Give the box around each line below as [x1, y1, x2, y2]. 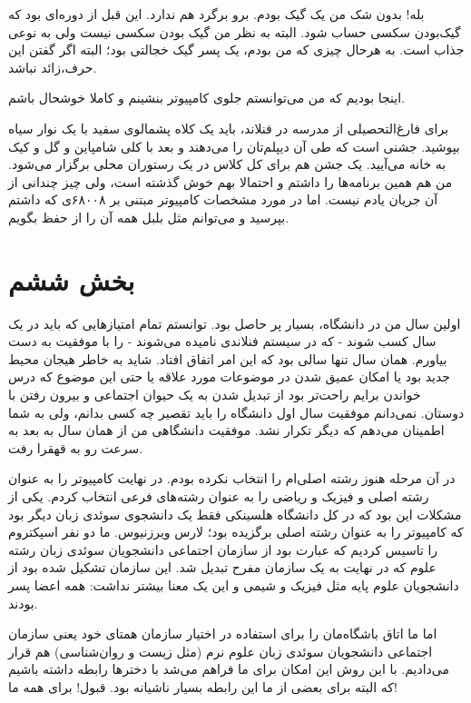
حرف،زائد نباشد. [8, 57, 97, 76]
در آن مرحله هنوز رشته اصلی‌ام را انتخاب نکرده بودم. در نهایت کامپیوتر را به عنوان [8, 469, 456, 488]
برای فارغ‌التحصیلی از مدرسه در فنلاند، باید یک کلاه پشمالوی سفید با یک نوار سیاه [8, 118, 449, 137]
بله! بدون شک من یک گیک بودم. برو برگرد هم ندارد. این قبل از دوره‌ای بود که [8, 5, 425, 23]
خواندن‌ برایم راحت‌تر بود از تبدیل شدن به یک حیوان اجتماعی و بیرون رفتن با [8, 385, 421, 404]
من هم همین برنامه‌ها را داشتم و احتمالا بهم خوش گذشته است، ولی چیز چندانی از [8, 172, 453, 191]
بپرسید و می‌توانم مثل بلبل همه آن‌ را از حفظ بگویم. [8, 207, 289, 226]
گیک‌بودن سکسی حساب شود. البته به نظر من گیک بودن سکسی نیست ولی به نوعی [8, 22, 461, 41]
